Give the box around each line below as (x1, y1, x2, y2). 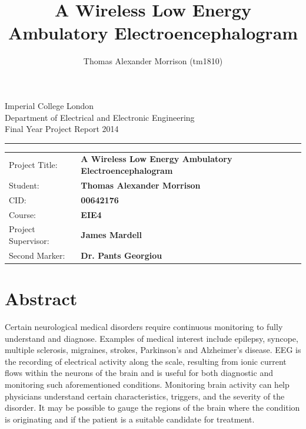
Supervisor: (9, 235, 49, 246)
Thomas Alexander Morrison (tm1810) (83, 55, 223, 67)
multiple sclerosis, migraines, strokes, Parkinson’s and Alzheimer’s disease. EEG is (5, 344, 301, 356)
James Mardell (81, 229, 142, 241)
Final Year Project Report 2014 (5, 123, 119, 135)
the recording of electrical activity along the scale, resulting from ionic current (5, 355, 287, 367)
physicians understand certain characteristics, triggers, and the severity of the (5, 390, 285, 402)
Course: (9, 208, 36, 220)
